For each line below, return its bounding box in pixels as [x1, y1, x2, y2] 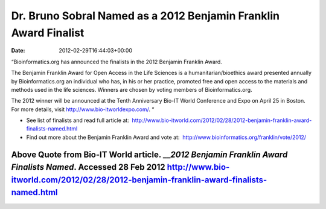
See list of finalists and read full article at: [26, 117, 129, 124]
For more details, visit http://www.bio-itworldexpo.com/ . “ [11, 106, 155, 113]
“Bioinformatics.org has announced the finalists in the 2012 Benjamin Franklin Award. [11, 58, 223, 65]
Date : [11, 47, 25, 54]
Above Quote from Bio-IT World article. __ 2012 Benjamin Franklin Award [11, 149, 288, 159]
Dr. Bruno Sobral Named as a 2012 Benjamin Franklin [11, 9, 280, 22]
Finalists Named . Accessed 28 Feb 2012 [11, 162, 165, 172]
